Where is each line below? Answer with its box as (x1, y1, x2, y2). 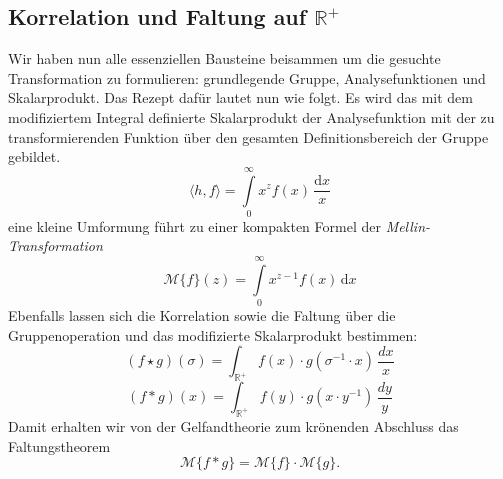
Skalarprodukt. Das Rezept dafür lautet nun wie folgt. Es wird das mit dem (8, 87, 473, 108)
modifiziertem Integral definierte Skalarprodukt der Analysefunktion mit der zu (8, 106, 495, 127)
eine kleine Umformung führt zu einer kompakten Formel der (8, 215, 381, 236)
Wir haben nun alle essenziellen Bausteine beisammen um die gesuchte (8, 48, 441, 69)
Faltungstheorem (8, 435, 111, 456)
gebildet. (8, 146, 61, 167)
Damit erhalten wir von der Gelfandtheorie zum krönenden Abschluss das (8, 415, 459, 436)
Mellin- (385, 215, 431, 236)
